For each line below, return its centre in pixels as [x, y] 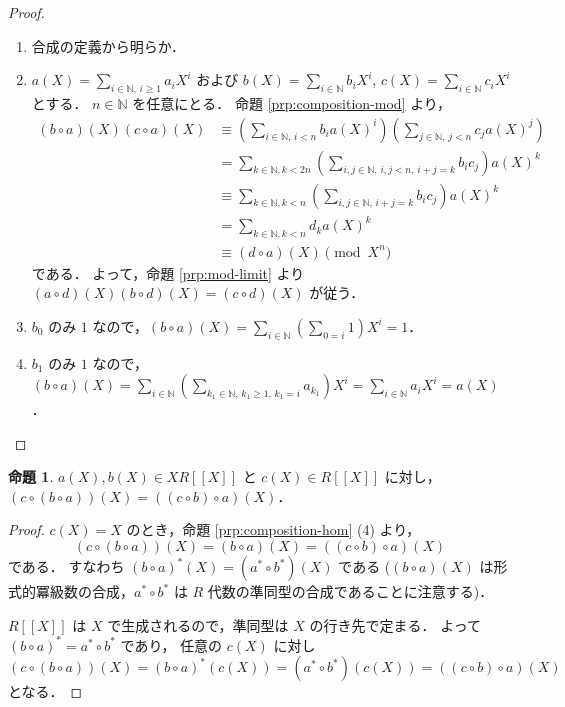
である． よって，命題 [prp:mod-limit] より [168, 272]
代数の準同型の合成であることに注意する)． [350, 591]
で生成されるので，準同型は [198, 624]
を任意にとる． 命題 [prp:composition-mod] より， [291, 102]
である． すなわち [66, 566]
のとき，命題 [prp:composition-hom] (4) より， [273, 529]
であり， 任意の [171, 644]
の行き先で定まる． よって [395, 624]
